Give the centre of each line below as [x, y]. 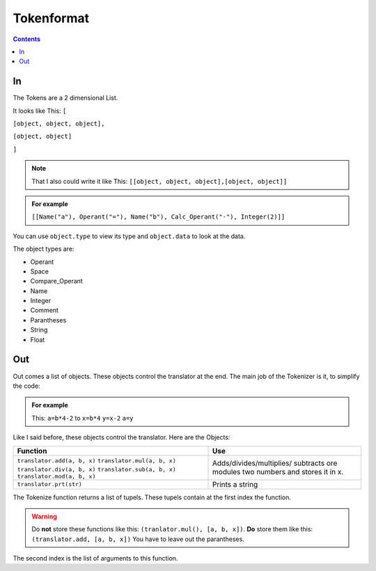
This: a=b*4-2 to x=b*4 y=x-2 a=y [83, 418]
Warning [44, 516]
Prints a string [235, 484]
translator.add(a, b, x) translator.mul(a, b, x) [97, 461]
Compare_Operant [56, 281]
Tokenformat [51, 18]
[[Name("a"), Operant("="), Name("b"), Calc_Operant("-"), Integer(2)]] [158, 217]
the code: [27, 386]
